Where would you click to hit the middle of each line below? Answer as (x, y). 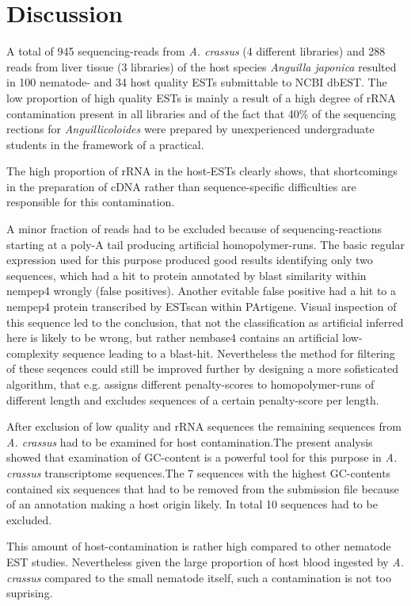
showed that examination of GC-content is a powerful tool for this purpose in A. (202, 457)
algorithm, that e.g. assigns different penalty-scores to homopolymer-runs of (190, 384)
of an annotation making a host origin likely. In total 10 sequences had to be (192, 504)
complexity (33, 353)
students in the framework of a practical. (105, 144)
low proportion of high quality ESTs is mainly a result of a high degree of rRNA (201, 97)
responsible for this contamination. (91, 202)
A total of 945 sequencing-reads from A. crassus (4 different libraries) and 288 (196, 51)
